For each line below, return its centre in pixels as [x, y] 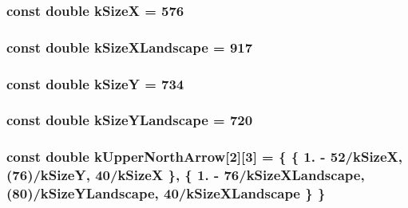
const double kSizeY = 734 [95, 83]
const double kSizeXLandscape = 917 [130, 47]
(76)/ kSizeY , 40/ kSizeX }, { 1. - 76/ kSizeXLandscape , [186, 175]
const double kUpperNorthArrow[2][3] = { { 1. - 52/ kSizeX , [205, 157]
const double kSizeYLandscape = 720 [130, 120]
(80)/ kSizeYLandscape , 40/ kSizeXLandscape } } [166, 193]
